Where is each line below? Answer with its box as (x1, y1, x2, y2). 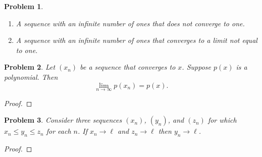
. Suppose (182, 62, 211, 72)
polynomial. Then (4, 71, 58, 82)
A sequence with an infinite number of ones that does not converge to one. (16, 18, 245, 28)
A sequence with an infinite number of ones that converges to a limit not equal (16, 35, 257, 45)
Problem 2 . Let (4, 62, 56, 72)
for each (46, 126, 71, 136)
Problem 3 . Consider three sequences (4, 115, 122, 125)
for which (207, 115, 237, 125)
